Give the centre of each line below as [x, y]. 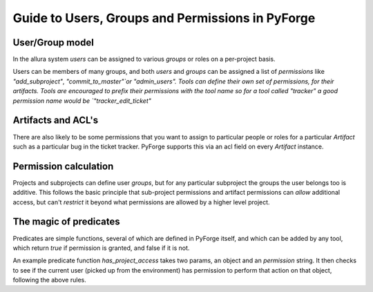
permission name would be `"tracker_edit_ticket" [82, 101]
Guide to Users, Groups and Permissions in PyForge [164, 18]
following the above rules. [49, 280]
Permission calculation [63, 166]
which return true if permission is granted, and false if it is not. [101, 248]
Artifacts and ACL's [56, 120]
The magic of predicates [66, 222]
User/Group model [54, 42]
